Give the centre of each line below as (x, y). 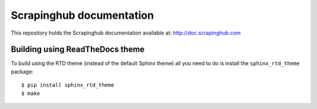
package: (22, 71)
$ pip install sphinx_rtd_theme (68, 85)
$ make (31, 93)
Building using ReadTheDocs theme (78, 50)
